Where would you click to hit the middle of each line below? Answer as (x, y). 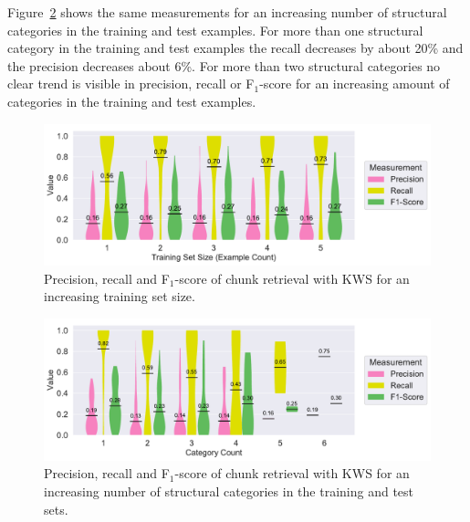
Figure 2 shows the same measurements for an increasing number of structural (227, 12)
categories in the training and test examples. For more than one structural (215, 30)
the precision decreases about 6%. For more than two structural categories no (224, 65)
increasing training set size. (120, 296)
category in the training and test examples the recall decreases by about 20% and (235, 48)
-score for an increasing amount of (355, 84)
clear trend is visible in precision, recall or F (131, 84)
